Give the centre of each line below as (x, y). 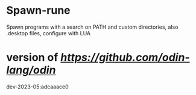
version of (32, 58)
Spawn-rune (38, 10)
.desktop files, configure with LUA (49, 33)
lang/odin (31, 70)
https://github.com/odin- (125, 58)
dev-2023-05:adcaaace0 (38, 87)
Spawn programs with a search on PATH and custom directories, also (92, 27)
